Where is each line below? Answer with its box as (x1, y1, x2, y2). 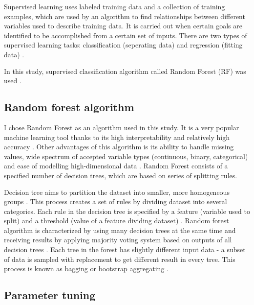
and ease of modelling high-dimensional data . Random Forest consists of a (4, 161, 228, 171)
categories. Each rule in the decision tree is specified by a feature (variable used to (4, 206, 250, 216)
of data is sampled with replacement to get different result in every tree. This (4, 254, 235, 264)
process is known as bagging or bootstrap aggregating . (4, 263, 169, 274)
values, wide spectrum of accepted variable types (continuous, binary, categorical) (4, 151, 248, 161)
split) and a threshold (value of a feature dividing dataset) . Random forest (4, 215, 229, 226)
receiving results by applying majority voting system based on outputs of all (4, 235, 232, 245)
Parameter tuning (4, 287, 96, 303)
